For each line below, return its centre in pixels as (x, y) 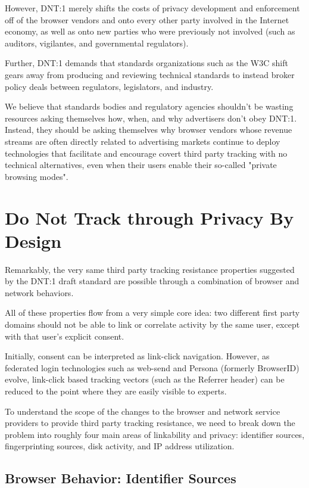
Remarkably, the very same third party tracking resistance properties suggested (150, 269)
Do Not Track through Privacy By (149, 217)
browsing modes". (37, 176)
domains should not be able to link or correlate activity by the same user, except (152, 324)
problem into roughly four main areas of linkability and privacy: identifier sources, (155, 434)
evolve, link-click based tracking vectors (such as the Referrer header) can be (145, 379)
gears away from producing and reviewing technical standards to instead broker (150, 74)
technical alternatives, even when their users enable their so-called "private (141, 165)
